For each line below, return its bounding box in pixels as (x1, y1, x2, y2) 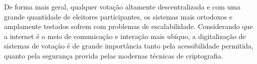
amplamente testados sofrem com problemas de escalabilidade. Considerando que (4, 21, 253, 31)
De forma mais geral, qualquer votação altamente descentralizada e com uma (4, 1, 241, 11)
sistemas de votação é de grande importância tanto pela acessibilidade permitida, (4, 40, 253, 51)
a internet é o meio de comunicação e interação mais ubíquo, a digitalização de (4, 30, 246, 41)
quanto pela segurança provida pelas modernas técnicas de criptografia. (4, 50, 223, 60)
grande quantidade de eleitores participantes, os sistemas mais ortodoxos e (4, 11, 232, 21)
